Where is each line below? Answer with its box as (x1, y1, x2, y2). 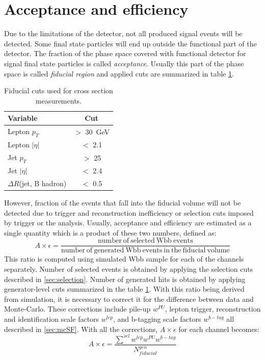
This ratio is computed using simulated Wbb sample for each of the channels (4, 253, 244, 264)
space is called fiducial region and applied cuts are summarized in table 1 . (4, 68, 234, 79)
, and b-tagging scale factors (113, 314, 201, 324)
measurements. (35, 95, 82, 106)
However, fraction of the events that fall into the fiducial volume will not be (4, 197, 241, 208)
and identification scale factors (4, 314, 99, 324)
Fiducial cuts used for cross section (4, 85, 113, 96)
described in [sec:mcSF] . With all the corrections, (4, 323, 158, 334)
